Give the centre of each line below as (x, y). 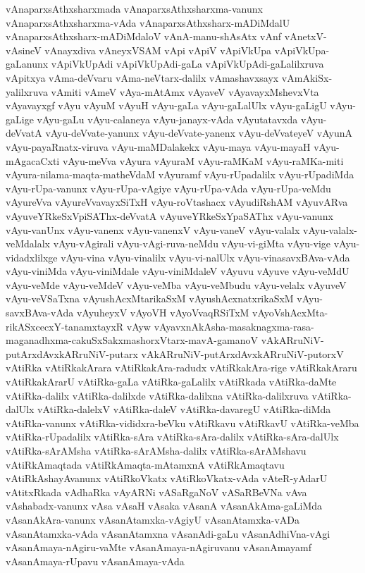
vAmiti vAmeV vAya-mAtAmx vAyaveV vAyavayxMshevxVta (185, 91)
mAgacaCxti (33, 160)
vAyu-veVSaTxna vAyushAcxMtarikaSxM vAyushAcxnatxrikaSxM (150, 298)
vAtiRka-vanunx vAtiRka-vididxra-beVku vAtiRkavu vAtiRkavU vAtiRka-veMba (182, 423)
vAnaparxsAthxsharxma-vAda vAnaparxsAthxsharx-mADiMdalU (148, 22)
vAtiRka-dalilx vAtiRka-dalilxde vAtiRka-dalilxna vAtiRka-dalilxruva (157, 395)
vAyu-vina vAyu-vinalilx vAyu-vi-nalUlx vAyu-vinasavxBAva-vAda (205, 257)
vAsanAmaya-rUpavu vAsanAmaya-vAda (95, 561)
